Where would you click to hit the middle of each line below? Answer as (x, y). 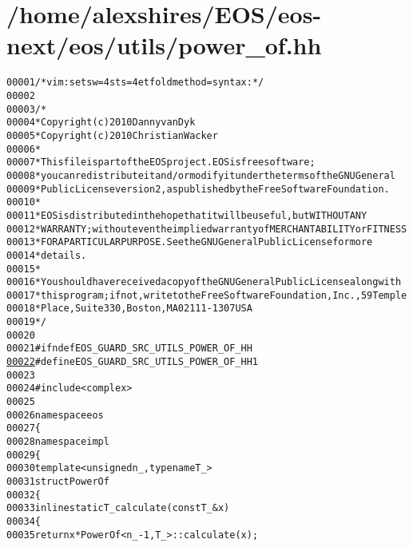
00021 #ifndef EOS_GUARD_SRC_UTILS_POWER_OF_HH (129, 349)
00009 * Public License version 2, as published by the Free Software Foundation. (198, 189)
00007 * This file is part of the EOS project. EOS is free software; (161, 163)
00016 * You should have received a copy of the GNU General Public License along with (204, 282)
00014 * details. (47, 255)
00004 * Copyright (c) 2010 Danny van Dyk (101, 123)
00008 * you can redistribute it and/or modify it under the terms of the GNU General (201, 175)
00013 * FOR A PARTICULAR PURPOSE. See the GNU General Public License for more (190, 242)
